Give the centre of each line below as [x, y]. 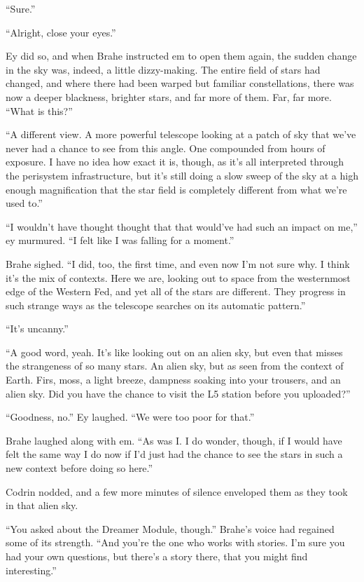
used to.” [24, 203]
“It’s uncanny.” [37, 329]
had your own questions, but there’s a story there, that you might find [157, 556]
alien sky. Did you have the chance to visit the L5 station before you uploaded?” [178, 393]
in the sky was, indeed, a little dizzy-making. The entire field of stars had [163, 69]
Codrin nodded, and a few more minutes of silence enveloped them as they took [177, 491]
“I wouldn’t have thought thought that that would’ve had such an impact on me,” [182, 226]
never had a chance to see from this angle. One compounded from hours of [166, 148]
